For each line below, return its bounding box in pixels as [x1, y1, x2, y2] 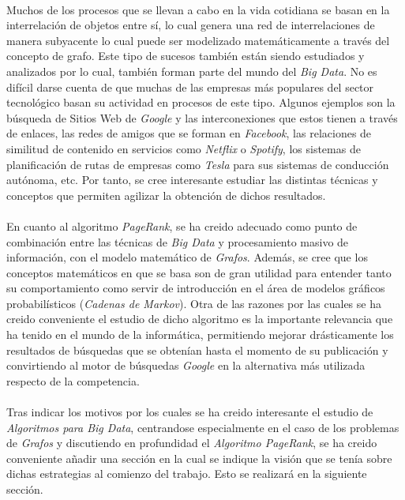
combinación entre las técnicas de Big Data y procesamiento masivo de [6, 233, 349, 250]
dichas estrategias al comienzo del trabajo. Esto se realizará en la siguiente [6, 465, 367, 482]
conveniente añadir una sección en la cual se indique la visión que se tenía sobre [6, 449, 392, 466]
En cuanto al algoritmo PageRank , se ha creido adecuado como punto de [6, 217, 358, 234]
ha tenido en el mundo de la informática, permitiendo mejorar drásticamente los [6, 326, 394, 343]
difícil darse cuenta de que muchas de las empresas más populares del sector [6, 78, 374, 95]
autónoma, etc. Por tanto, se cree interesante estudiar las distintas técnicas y [6, 171, 378, 188]
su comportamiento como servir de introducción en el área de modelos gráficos [6, 280, 385, 296]
